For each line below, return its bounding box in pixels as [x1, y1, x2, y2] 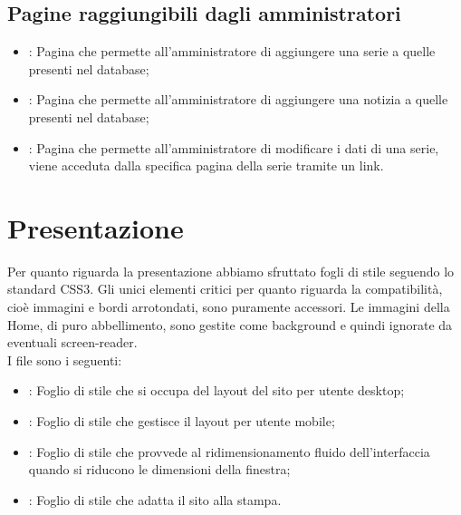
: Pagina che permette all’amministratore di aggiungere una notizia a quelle [28, 90, 448, 109]
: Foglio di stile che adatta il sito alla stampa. [28, 490, 282, 509]
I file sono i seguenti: [7, 350, 122, 369]
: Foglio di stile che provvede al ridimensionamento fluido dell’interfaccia [28, 442, 430, 461]
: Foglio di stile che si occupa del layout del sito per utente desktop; [28, 381, 405, 400]
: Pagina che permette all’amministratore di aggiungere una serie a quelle [28, 42, 436, 61]
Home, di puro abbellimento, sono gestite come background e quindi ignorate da [7, 315, 453, 334]
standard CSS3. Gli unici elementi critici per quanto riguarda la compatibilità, [7, 279, 443, 298]
